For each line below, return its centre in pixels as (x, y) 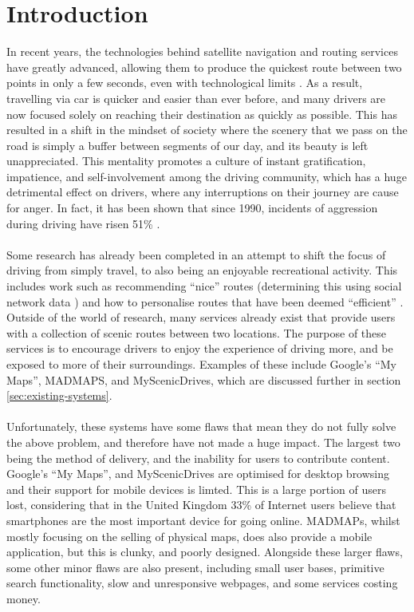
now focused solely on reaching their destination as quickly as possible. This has (202, 114)
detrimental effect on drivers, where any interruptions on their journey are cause (203, 192)
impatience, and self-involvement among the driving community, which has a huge (207, 176)
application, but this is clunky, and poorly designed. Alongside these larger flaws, (205, 552)
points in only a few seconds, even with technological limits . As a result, (185, 83)
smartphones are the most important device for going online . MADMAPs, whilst (203, 520)
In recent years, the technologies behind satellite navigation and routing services (202, 51)
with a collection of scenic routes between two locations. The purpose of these (197, 332)
